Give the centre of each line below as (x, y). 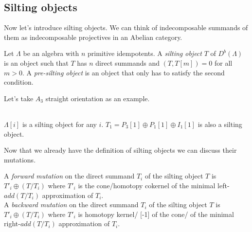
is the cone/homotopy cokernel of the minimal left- (154, 185)
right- (12, 223)
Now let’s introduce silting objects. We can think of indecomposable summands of (126, 27)
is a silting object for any (59, 124)
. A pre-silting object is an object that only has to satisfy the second (123, 72)
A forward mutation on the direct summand (69, 176)
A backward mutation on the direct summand (71, 205)
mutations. (20, 159)
